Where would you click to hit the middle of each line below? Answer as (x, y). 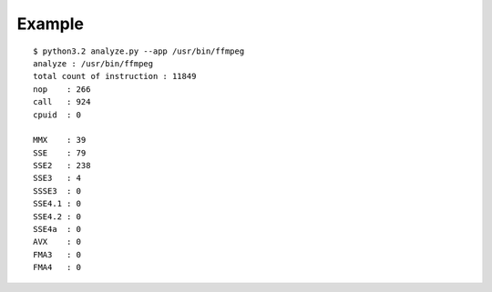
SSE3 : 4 (57, 178)
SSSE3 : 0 (57, 191)
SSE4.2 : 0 (57, 216)
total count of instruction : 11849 (115, 76)
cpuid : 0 (57, 115)
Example (50, 24)
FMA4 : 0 (57, 267)
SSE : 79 (60, 153)
